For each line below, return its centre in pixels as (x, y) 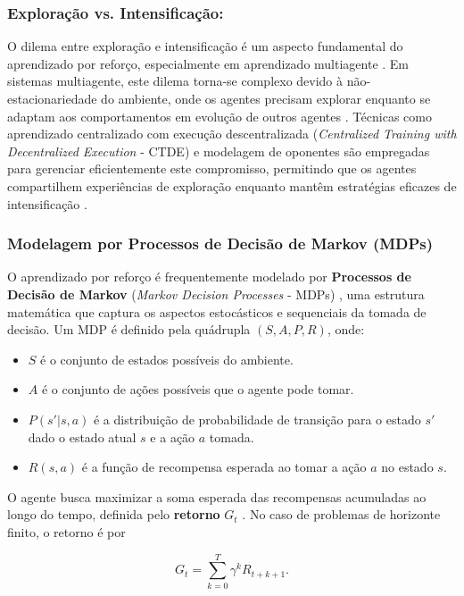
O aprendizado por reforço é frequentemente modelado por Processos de (209, 277)
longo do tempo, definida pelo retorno (114, 514)
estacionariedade (52, 98)
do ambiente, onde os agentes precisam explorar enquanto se (266, 98)
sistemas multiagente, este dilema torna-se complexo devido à (175, 81)
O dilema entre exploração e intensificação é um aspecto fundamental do (205, 46)
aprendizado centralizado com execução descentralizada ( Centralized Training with (232, 134)
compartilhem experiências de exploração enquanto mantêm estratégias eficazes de (232, 185)
